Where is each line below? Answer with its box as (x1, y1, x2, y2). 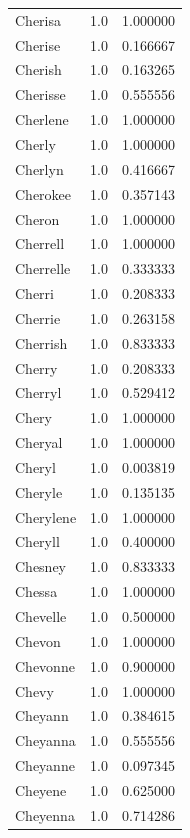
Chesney (15, 556, 67, 577)
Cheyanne (15, 755, 75, 776)
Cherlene (15, 109, 69, 130)
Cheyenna (15, 804, 75, 825)
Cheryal (15, 432, 63, 453)
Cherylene (15, 506, 77, 527)
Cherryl (15, 382, 62, 403)
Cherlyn (15, 158, 64, 179)
